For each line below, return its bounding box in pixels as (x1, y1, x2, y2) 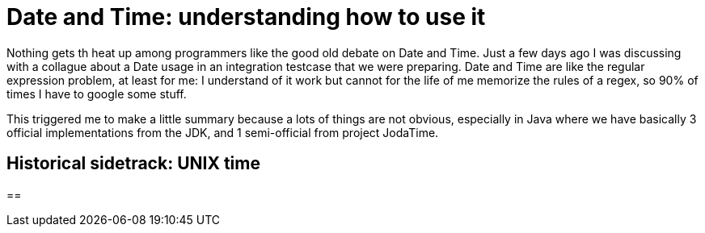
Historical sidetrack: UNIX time (6, 153, 260, 174)
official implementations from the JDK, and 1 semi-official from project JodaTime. (6, 125, 439, 139)
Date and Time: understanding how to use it (6, 3, 486, 31)
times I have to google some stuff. (6, 86, 187, 101)
